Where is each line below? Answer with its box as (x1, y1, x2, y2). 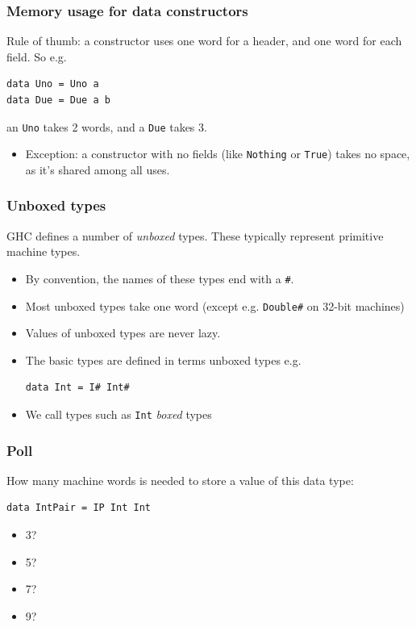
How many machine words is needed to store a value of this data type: (6, 471, 354, 488)
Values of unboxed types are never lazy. (25, 324, 221, 341)
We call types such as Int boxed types (25, 406, 212, 422)
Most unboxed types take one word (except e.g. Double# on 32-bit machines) (25, 297, 405, 314)
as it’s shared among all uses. (25, 161, 170, 178)
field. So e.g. (6, 48, 67, 65)
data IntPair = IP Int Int (6, 502, 151, 514)
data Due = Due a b (6, 94, 110, 106)
